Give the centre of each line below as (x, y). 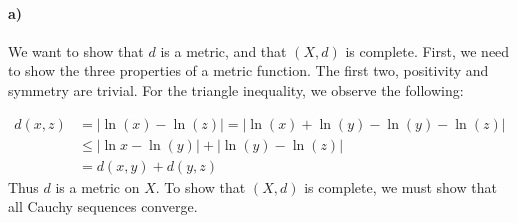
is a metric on (97, 186)
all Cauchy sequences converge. (103, 206)
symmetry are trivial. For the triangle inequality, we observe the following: (236, 89)
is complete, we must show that (400, 186)
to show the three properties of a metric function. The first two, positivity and (248, 70)
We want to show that (76, 50)
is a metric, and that (223, 50)
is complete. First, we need (427, 50)
